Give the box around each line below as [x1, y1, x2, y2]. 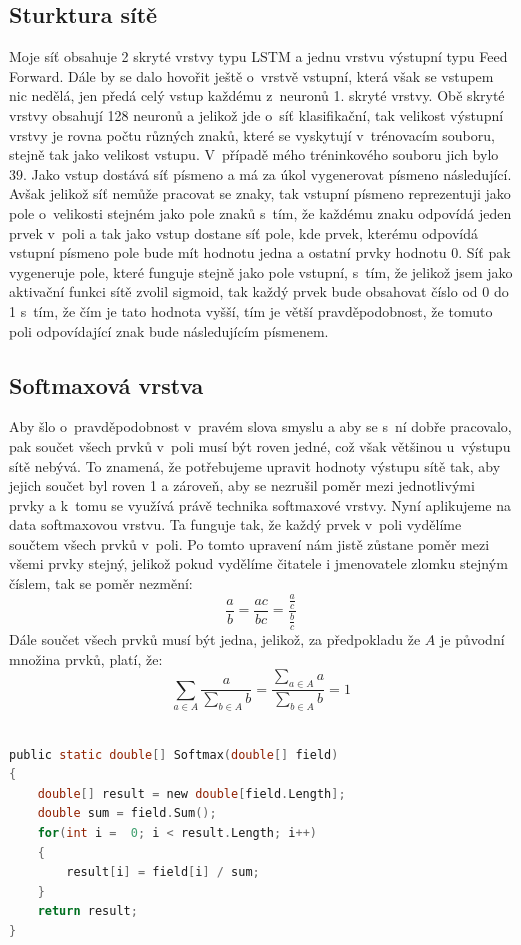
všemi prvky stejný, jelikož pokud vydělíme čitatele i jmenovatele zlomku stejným [9, 553, 508, 574]
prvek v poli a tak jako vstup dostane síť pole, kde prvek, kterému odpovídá [9, 222, 478, 243]
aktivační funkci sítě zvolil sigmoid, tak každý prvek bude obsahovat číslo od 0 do [9, 281, 509, 302]
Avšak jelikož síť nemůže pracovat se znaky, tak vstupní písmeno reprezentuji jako [9, 183, 511, 204]
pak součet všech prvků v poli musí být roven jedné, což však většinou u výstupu [9, 435, 511, 456]
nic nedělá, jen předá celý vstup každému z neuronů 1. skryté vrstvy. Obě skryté [9, 85, 505, 106]
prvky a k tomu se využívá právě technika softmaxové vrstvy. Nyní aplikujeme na [9, 494, 512, 515]
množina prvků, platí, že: [9, 648, 163, 669]
